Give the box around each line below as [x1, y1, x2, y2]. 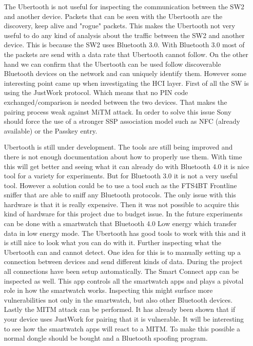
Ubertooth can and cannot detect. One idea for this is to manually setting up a [4, 247, 241, 257]
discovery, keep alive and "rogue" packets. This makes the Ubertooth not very [4, 20, 235, 31]
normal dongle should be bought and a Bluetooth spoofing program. [4, 333, 208, 343]
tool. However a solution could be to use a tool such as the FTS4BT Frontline [4, 180, 237, 190]
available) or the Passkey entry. [4, 125, 97, 135]
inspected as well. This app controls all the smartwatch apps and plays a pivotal [4, 275, 244, 286]
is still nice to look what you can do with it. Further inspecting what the [4, 237, 221, 248]
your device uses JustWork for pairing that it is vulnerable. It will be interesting [4, 314, 244, 324]
